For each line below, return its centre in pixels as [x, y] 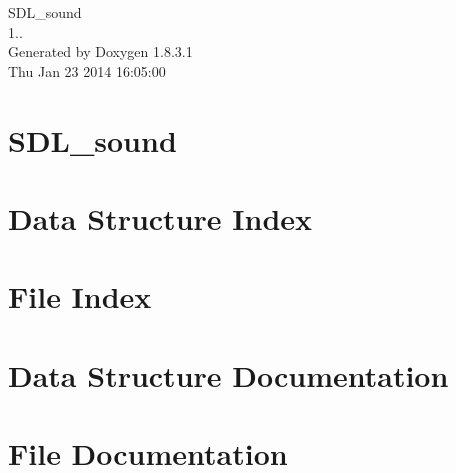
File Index [80, 296]
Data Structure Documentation [228, 374]
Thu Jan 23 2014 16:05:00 [87, 70]
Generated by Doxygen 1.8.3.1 [100, 51]
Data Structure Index [160, 217]
